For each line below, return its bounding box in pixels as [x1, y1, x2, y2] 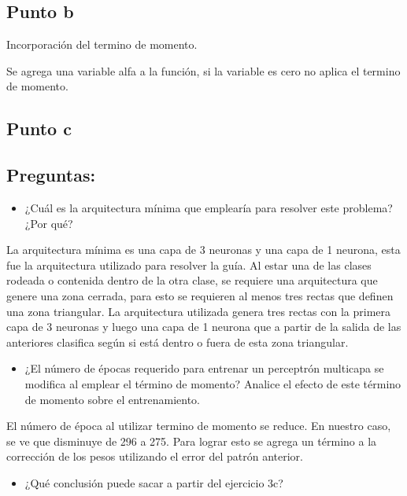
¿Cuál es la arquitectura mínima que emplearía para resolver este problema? [24, 199, 393, 215]
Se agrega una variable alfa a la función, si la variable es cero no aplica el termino [6, 62, 401, 79]
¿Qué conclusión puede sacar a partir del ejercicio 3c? [24, 474, 283, 490]
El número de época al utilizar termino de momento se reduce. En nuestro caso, [6, 417, 391, 434]
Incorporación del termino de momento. [6, 36, 198, 53]
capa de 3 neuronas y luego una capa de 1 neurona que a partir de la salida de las [6, 318, 401, 335]
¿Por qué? [24, 215, 73, 231]
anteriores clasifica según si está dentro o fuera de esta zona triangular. [6, 333, 349, 350]
